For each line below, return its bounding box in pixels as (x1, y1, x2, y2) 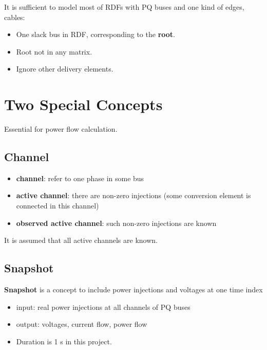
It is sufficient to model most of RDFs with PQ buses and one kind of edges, (4, 2, 244, 12)
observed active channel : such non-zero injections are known (16, 217, 217, 228)
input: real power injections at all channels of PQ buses (16, 301, 190, 312)
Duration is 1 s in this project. (16, 336, 112, 346)
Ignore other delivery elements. (16, 63, 113, 74)
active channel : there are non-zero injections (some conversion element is (16, 190, 251, 201)
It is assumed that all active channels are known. (4, 235, 158, 246)
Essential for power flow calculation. (4, 124, 118, 134)
